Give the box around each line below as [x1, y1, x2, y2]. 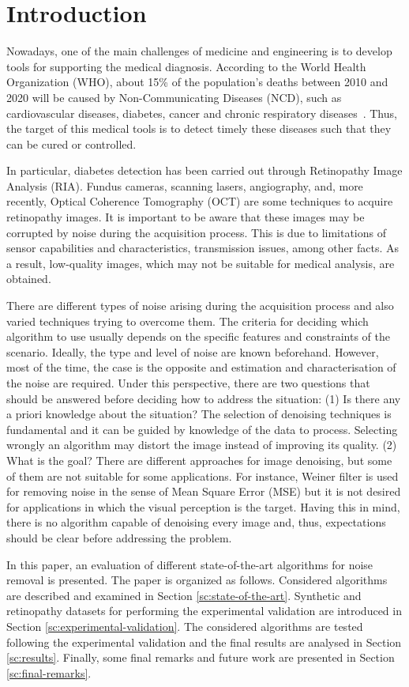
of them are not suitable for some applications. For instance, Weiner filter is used [6, 467, 399, 484]
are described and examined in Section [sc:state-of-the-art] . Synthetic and [6, 587, 362, 603]
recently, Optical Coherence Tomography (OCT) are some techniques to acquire [6, 193, 393, 209]
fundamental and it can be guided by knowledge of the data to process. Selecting [6, 421, 398, 437]
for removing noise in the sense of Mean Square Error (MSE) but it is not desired [6, 483, 401, 500]
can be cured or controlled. [6, 135, 137, 152]
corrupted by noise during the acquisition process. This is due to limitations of [6, 224, 386, 240]
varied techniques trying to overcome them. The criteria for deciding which [6, 312, 369, 329]
